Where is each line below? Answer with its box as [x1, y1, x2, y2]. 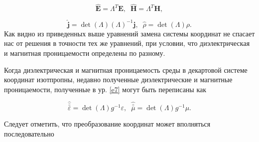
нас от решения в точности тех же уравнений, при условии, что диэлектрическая [4, 38, 250, 48]
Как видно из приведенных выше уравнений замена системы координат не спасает [4, 28, 255, 38]
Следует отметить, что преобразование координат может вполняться [4, 118, 211, 129]
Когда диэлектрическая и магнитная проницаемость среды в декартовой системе [4, 64, 248, 75]
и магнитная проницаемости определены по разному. [4, 47, 165, 58]
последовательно [4, 128, 54, 139]
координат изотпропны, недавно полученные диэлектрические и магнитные [4, 74, 233, 85]
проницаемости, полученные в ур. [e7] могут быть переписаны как [4, 84, 207, 94]
